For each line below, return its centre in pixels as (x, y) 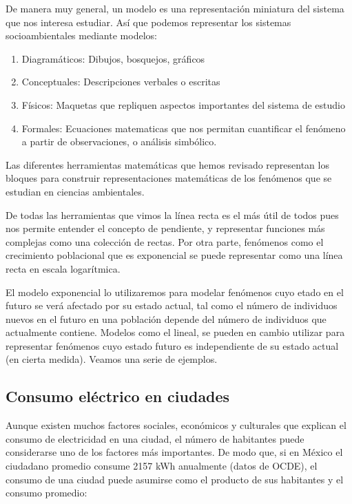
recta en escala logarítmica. (63, 268)
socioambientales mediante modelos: (81, 35)
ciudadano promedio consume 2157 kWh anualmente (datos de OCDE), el (162, 466)
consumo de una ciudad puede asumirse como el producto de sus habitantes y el (175, 479)
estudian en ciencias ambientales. (75, 191)
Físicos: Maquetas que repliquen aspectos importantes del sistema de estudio (183, 104)
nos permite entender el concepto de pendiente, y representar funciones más (165, 228)
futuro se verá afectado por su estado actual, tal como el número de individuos (172, 305)
